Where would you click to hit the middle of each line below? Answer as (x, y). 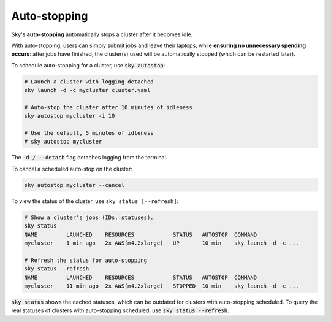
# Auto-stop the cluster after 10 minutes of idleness (108, 107)
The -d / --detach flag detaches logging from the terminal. (89, 158)
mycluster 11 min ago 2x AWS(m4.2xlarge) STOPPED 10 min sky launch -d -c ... (162, 286)
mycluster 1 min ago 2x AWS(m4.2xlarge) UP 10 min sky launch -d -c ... (162, 243)
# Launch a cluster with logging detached (89, 82)
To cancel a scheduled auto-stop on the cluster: (72, 169)
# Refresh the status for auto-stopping (86, 260)
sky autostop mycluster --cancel (74, 185)
